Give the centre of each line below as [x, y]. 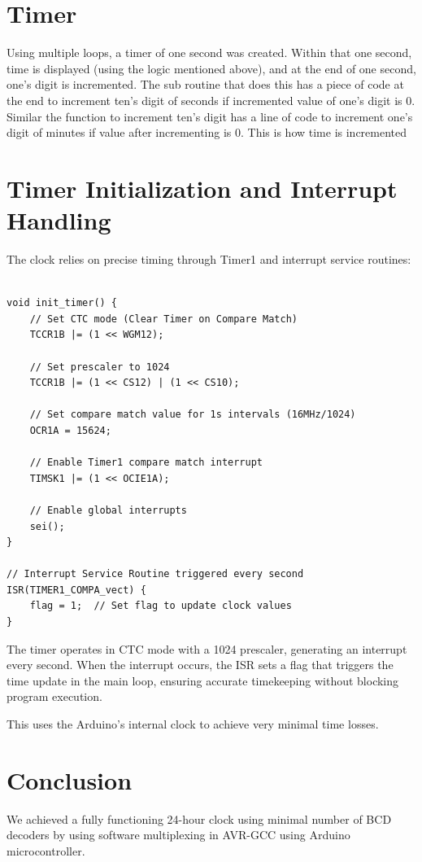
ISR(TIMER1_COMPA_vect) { [76, 590]
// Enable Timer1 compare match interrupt [146, 463]
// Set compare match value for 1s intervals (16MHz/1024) [193, 415]
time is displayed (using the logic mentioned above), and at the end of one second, [211, 68]
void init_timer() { [62, 303]
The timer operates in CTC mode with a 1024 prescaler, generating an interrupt [207, 648]
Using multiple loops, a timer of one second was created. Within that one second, [209, 53]
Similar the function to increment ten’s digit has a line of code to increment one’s [210, 116]
